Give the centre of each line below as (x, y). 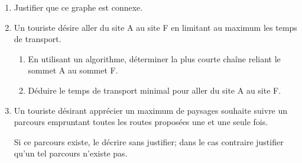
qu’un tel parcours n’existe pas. (71, 153)
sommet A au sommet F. (73, 70)
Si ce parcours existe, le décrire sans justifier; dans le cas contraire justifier (149, 141)
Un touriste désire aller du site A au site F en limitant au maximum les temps (155, 27)
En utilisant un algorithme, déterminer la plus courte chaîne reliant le (154, 58)
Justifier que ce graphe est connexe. (78, 7)
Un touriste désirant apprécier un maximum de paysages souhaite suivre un (151, 110)
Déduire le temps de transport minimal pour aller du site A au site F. (155, 90)
